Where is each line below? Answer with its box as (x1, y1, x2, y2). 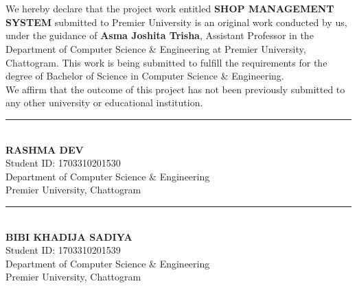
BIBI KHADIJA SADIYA (5, 229, 133, 243)
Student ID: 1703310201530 (5, 156, 121, 170)
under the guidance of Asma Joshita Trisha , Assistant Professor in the (5, 28, 314, 43)
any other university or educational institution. (5, 95, 203, 110)
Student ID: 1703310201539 (5, 243, 121, 257)
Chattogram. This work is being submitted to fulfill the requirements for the (5, 55, 327, 69)
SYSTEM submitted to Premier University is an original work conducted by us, (5, 14, 347, 29)
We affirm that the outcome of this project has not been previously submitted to (5, 82, 345, 96)
